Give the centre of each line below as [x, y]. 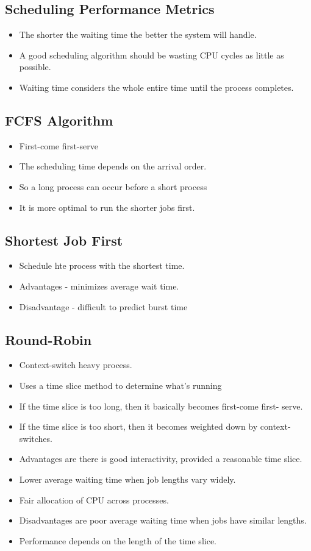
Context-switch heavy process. [76, 365]
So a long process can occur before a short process [113, 186]
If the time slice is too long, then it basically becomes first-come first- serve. [161, 406]
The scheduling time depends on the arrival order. [113, 166]
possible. [35, 67]
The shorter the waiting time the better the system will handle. [138, 34]
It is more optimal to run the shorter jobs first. [107, 207]
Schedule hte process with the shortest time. [102, 265]
